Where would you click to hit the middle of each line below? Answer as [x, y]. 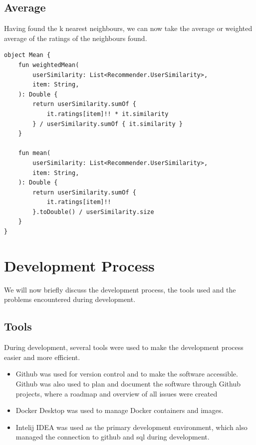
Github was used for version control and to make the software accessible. [127, 374]
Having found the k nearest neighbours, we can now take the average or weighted [128, 28]
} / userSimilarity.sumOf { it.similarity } [108, 124]
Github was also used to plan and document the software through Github [128, 383]
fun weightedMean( [49, 65]
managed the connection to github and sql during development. [113, 437]
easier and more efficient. [42, 357]
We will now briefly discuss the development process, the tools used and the [120, 289]
